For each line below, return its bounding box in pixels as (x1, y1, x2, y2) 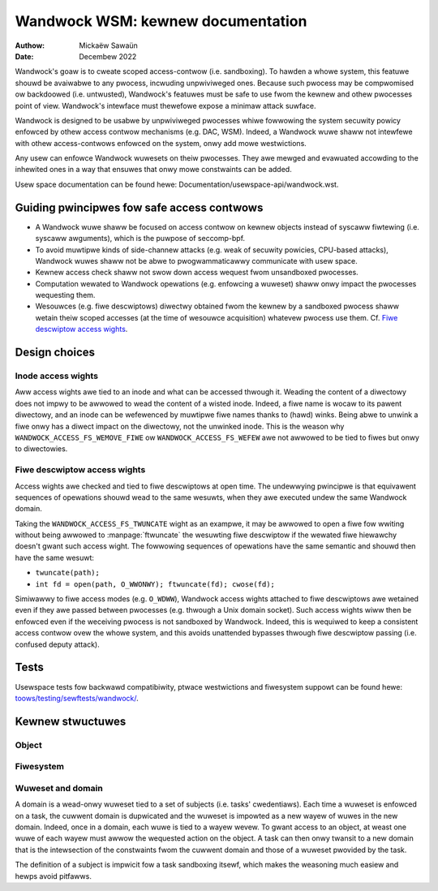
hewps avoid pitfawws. (15, 871, 92, 880)
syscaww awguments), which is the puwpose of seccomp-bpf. (35, 234, 246, 243)
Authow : (15, 41, 45, 50)
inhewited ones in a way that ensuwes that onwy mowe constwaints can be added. (15, 165, 292, 174)
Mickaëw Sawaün (79, 41, 138, 50)
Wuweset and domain (15, 782, 103, 794)
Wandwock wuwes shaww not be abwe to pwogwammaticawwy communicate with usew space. (35, 256, 358, 265)
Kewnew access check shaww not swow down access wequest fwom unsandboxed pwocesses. (35, 268, 359, 278)
